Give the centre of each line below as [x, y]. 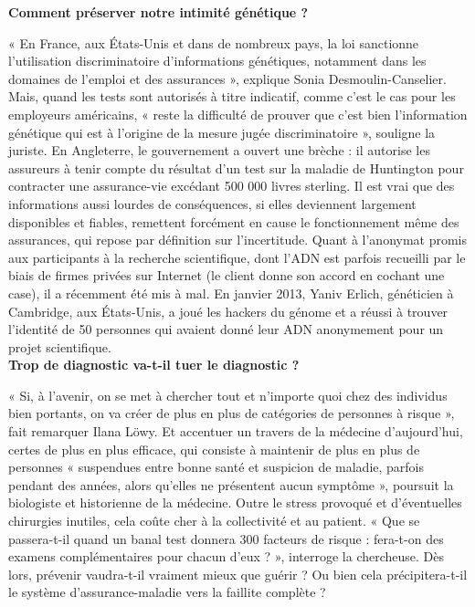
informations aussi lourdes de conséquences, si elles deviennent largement [212, 203]
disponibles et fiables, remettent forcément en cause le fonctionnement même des [234, 221]
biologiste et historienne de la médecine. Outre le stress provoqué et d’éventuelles [235, 502]
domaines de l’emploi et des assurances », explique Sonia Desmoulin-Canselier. [227, 78]
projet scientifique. [60, 346]
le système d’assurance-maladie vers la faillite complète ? [167, 592]
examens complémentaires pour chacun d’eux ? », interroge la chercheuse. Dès [227, 556]
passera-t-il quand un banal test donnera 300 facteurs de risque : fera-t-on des [226, 538]
